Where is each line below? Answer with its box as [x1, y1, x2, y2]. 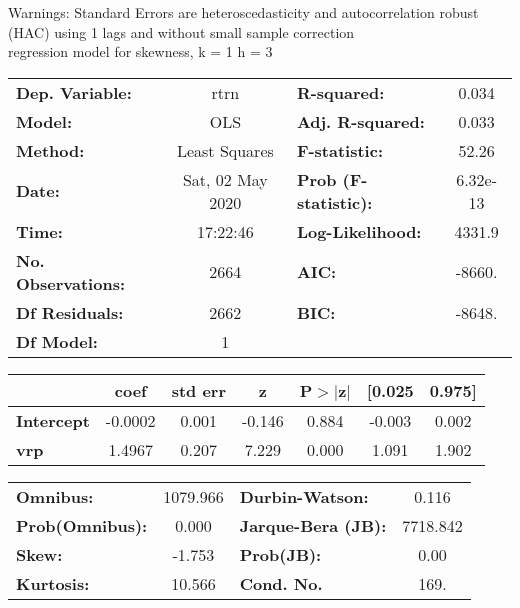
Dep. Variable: [16, 80, 132, 104]
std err [171, 378, 226, 402]
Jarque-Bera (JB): [239, 513, 387, 537]
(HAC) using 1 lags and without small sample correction [8, 21, 355, 42]
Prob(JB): [239, 542, 322, 566]
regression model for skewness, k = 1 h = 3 [8, 41, 273, 62]
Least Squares [176, 138, 274, 162]
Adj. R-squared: [296, 109, 425, 133]
